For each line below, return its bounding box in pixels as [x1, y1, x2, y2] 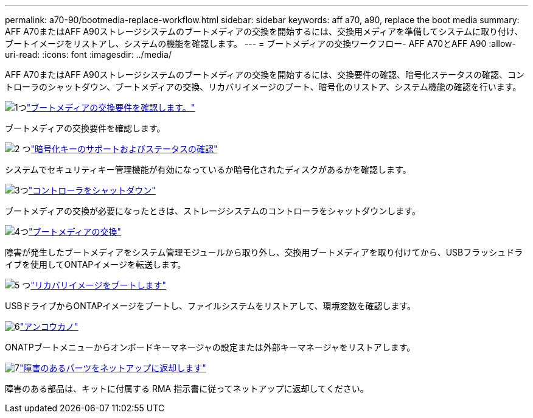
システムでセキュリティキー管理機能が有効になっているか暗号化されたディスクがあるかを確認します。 [5, 164, 411, 175]
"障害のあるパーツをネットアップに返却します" [19, 363, 206, 373]
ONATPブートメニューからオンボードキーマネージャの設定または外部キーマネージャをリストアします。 [5, 342, 416, 352]
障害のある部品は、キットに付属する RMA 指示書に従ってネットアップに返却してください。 [5, 383, 369, 394]
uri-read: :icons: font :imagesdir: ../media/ [5, 49, 172, 60]
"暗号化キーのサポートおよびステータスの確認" [30, 144, 218, 154]
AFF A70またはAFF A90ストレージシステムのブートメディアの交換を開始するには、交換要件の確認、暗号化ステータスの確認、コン [5, 69, 524, 80]
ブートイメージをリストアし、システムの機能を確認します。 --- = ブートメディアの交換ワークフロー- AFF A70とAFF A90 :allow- [5, 38, 516, 49]
